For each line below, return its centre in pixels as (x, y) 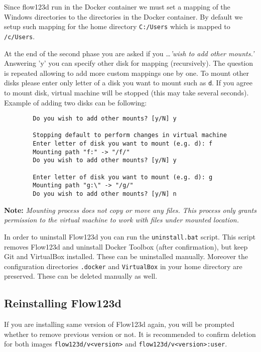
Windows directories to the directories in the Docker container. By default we (123, 16)
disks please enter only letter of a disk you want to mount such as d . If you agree (128, 83)
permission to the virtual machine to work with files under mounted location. (122, 220)
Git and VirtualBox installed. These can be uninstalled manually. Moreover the (126, 256)
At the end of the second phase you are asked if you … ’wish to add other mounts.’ (129, 53)
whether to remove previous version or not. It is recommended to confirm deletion (130, 334)
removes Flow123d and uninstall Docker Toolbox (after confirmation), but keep (126, 246)
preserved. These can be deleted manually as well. (81, 276)
